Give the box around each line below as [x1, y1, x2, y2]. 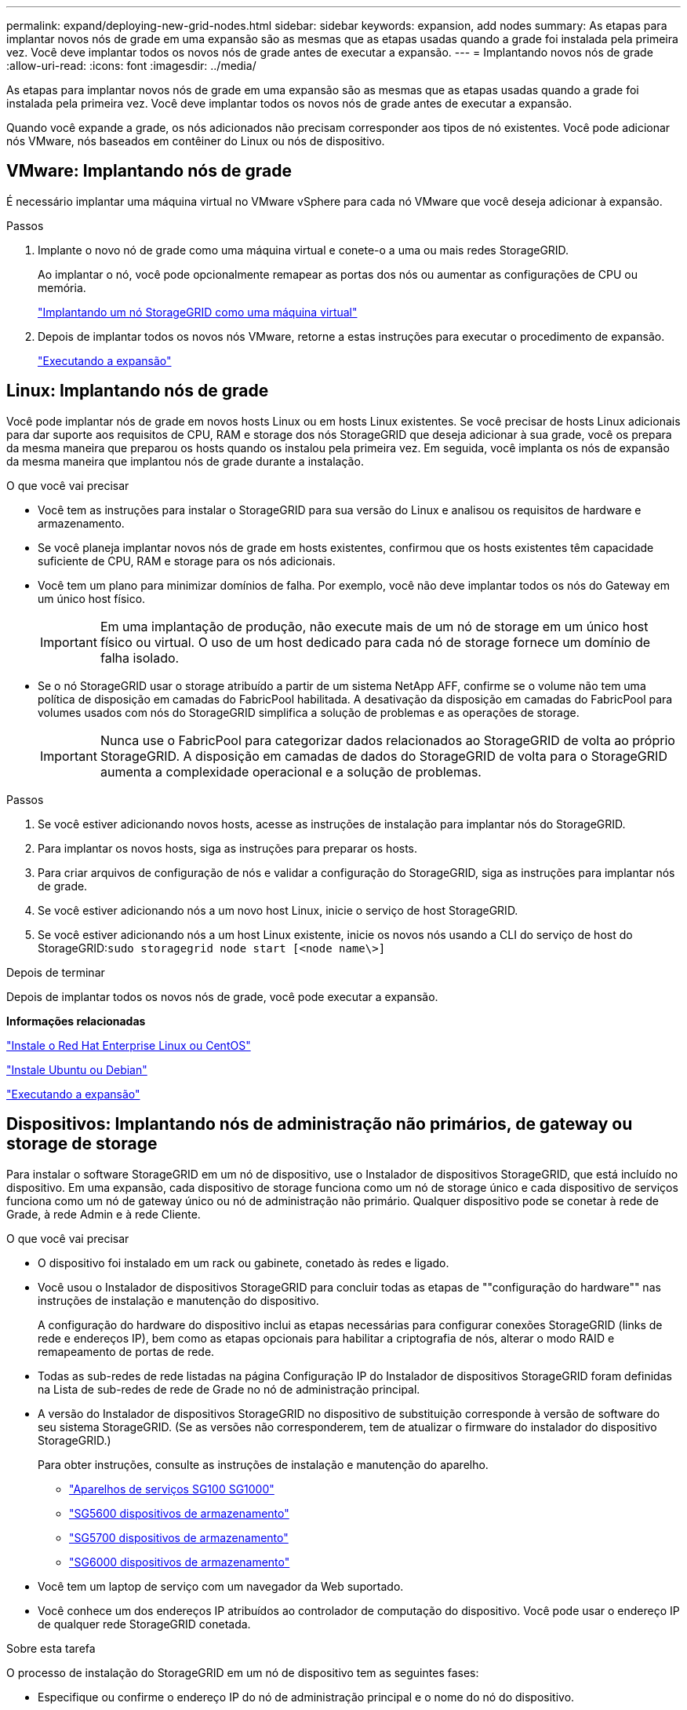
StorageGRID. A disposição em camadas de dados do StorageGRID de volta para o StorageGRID [100, 747, 667, 764]
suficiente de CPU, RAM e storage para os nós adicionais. [38, 554, 336, 568]
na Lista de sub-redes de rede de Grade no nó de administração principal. [38, 1382, 420, 1396]
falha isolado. [100, 649, 180, 666]
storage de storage [6, 1134, 158, 1154]
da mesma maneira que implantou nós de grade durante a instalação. [6, 454, 364, 468]
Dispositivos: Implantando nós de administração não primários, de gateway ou [6, 1114, 633, 1135]
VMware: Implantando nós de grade [6, 161, 293, 181]
